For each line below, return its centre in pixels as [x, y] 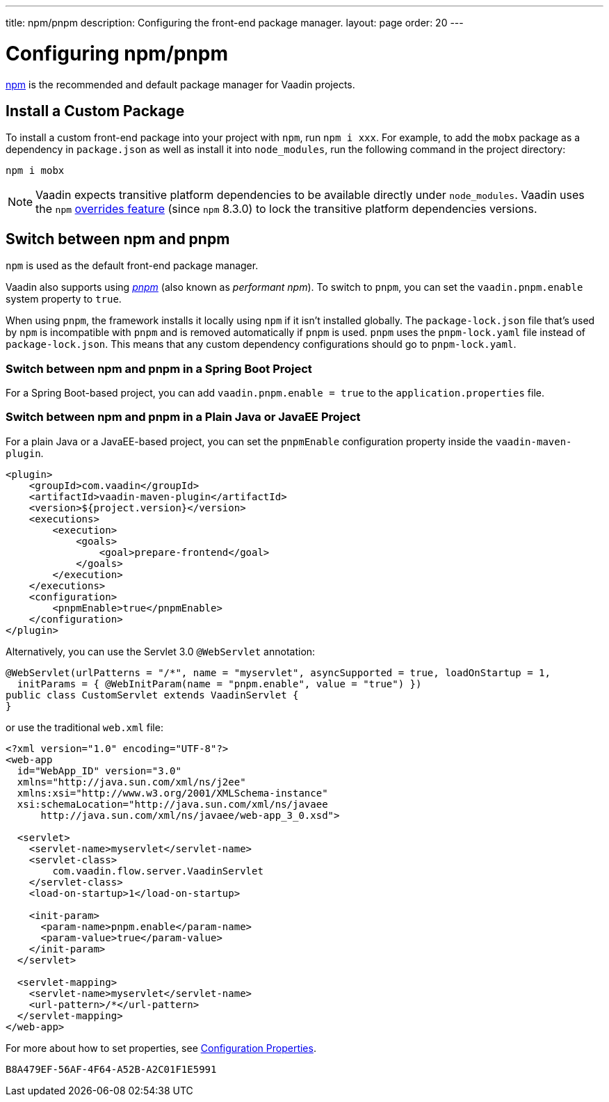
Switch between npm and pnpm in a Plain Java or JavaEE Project [183, 417]
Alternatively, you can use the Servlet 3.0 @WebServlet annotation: [161, 651]
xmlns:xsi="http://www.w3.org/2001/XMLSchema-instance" [172, 793]
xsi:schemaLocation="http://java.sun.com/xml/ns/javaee [172, 804]
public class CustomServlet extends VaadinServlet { [152, 695]
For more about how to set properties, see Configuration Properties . [161, 1048]
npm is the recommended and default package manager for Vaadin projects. [180, 84]
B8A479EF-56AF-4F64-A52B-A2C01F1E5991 [111, 1069]
